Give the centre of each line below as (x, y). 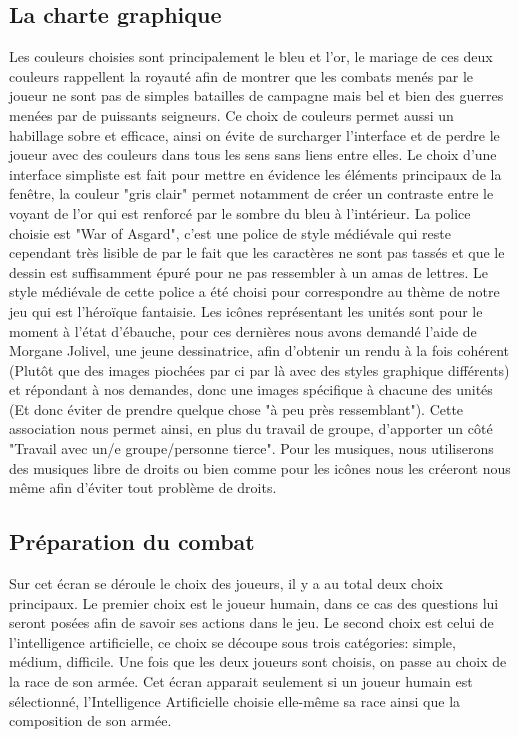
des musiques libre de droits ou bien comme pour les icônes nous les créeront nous (260, 467)
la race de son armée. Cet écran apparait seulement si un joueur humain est (241, 681)
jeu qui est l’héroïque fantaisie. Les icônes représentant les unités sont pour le (246, 310)
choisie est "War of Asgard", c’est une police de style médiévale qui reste (230, 232)
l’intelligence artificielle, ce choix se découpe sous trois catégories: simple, (232, 641)
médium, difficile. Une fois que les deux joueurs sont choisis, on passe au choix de (258, 661)
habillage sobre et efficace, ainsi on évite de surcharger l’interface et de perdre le (254, 134)
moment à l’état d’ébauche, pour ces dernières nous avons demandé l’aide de (243, 330)
